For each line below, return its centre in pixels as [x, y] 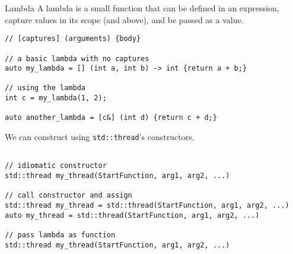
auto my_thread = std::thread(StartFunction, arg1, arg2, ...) [132, 215]
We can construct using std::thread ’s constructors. [100, 137]
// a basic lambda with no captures [77, 58]
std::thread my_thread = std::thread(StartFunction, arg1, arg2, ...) [147, 206]
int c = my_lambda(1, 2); [56, 98]
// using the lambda [45, 88]
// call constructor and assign [69, 196]
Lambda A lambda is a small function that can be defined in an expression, [142, 8]
